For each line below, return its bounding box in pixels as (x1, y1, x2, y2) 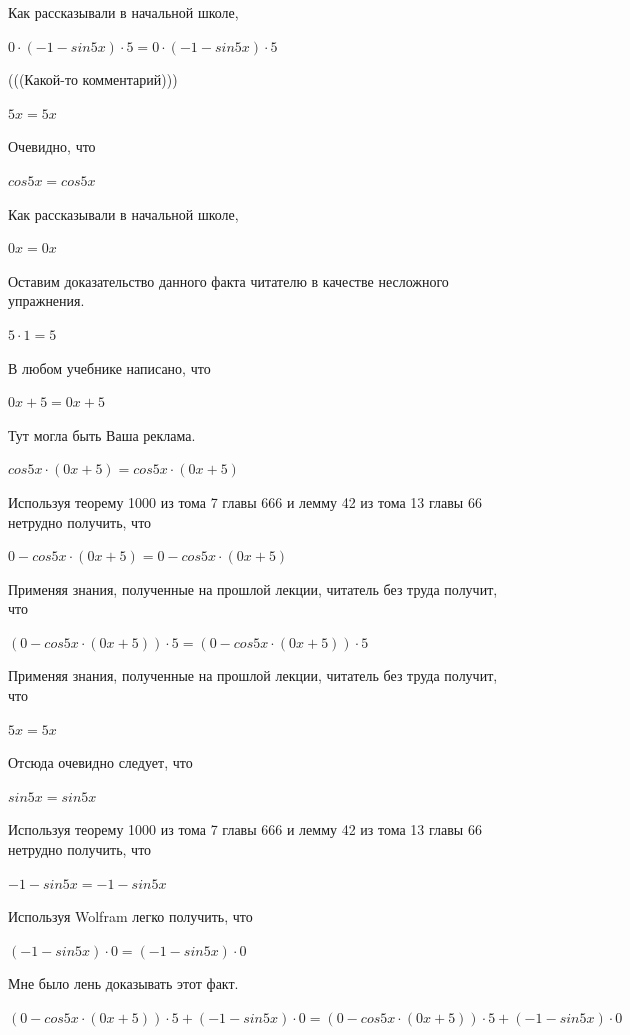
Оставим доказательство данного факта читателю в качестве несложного (8, 270, 449, 291)
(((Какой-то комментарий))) (8, 69, 178, 90)
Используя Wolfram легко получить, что (8, 906, 253, 927)
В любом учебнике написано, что (8, 357, 211, 378)
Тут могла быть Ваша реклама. (8, 424, 196, 445)
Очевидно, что (8, 136, 96, 157)
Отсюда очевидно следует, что (8, 752, 193, 773)
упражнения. (8, 290, 85, 311)
